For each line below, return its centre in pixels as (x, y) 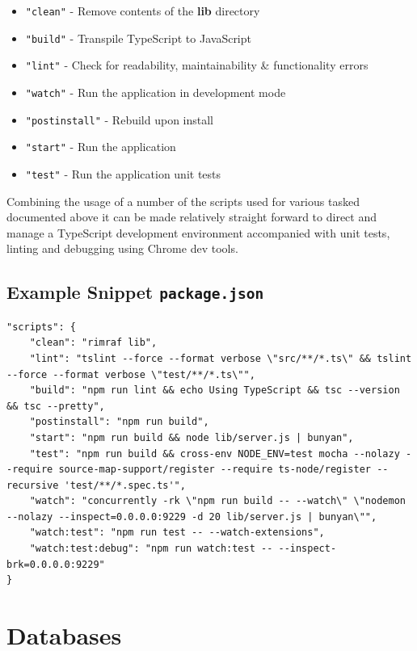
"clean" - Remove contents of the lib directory (143, 10)
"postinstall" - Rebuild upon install (120, 119)
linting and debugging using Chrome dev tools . (122, 248)
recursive (33, 485)
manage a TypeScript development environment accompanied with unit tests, (198, 232)
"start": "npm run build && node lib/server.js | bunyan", (192, 437)
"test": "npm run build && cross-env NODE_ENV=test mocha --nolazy (215, 454)
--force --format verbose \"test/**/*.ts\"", (131, 374)
